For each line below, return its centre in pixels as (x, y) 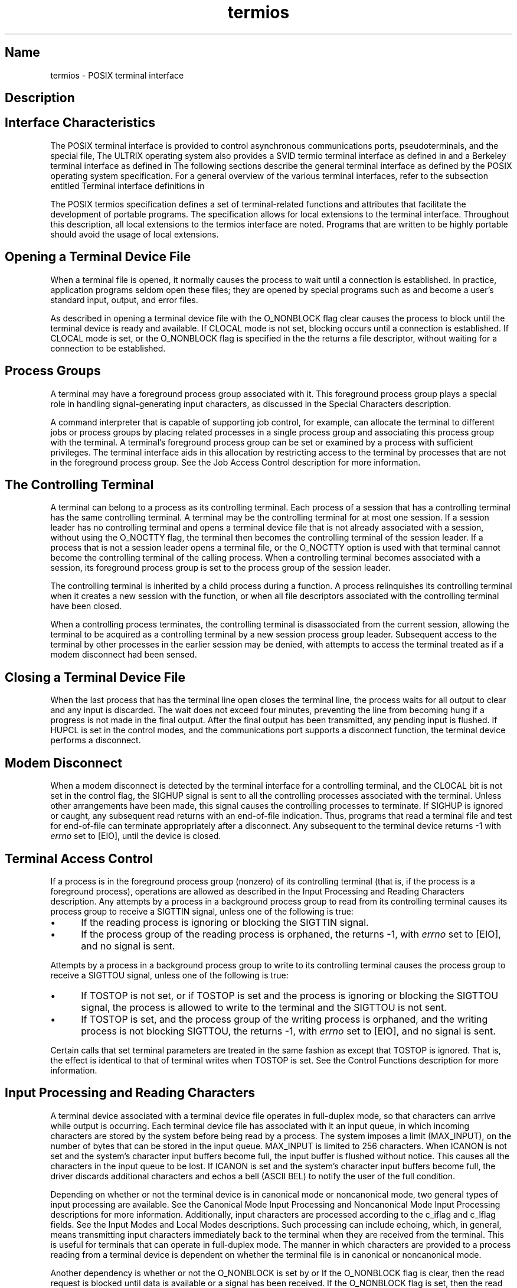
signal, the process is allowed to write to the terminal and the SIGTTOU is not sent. (264, 1007)
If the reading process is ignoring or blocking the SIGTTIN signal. (225, 922)
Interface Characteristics (80, 123)
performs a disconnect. (96, 740)
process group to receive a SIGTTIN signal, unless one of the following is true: (202, 911)
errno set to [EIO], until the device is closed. (136, 836)
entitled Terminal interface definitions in (127, 186)
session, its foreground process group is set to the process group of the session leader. (220, 568)
